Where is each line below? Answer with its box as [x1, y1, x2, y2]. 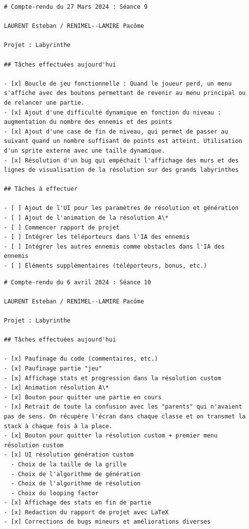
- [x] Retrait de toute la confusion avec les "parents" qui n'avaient [4, 403, 242, 411]
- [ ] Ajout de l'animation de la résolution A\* [4, 214, 169, 222]
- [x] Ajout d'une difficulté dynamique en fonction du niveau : [4, 109, 221, 116]
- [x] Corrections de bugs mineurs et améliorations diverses [4, 518, 211, 526]
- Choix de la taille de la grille [11, 460, 127, 468]
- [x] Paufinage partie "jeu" [4, 365, 102, 372]
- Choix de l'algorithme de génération [11, 470, 141, 478]
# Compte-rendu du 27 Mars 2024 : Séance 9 [4, 3, 148, 10]
